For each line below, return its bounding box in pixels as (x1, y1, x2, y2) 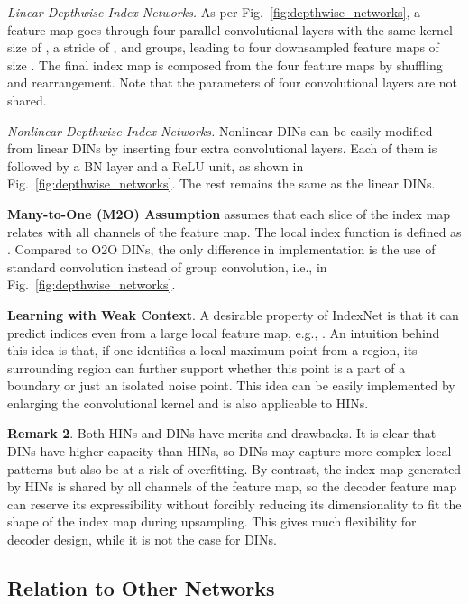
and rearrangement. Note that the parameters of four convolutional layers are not (7, 73, 458, 92)
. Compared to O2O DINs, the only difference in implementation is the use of (7, 240, 436, 259)
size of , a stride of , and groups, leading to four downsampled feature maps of (7, 38, 439, 57)
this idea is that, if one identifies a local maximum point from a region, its (7, 341, 418, 360)
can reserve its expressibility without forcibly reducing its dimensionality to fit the (7, 494, 462, 513)
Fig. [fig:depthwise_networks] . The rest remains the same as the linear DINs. (7, 174, 436, 193)
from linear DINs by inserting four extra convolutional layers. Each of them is (7, 139, 437, 158)
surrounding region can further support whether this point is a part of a (7, 358, 406, 377)
